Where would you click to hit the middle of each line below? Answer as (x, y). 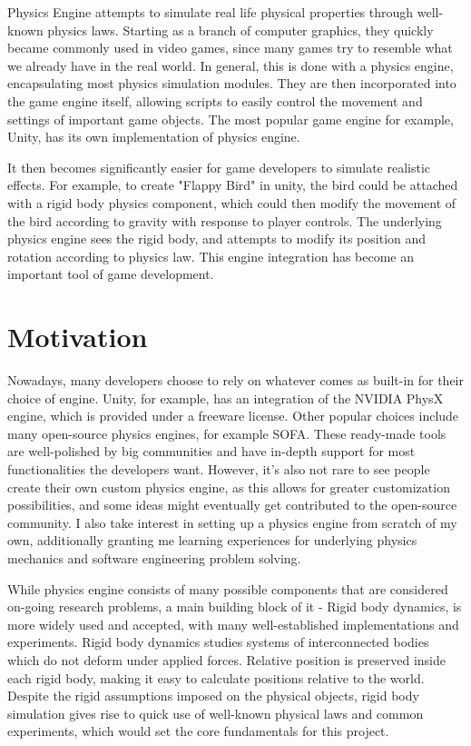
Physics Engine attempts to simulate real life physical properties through (211, 12)
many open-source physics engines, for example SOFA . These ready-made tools (227, 433)
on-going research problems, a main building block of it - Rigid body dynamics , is (235, 607)
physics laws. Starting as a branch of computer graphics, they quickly (240, 30)
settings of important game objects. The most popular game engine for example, (231, 119)
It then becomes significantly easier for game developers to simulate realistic (219, 167)
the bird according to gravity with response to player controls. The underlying (225, 220)
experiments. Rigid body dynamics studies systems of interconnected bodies (218, 642)
